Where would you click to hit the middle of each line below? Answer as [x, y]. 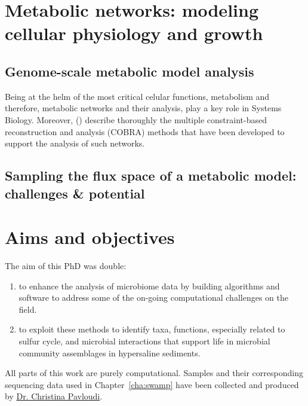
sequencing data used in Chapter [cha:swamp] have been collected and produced [152, 384]
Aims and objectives [90, 237]
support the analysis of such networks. [75, 143]
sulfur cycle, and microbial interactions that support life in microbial [144, 341]
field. [28, 309]
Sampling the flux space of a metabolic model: [151, 175]
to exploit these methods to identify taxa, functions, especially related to [152, 329]
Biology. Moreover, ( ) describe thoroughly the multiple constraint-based [136, 119]
